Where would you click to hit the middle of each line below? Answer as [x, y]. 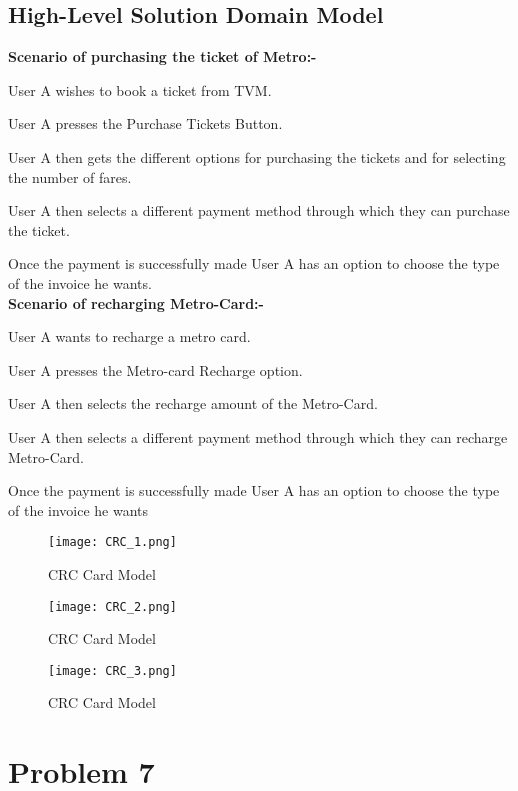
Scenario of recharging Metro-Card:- [136, 302]
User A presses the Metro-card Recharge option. [155, 369]
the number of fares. [70, 176]
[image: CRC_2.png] [112, 606]
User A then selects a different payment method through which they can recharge [258, 436]
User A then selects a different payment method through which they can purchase [259, 210]
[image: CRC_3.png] [112, 670]
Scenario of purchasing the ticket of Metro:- [162, 56]
